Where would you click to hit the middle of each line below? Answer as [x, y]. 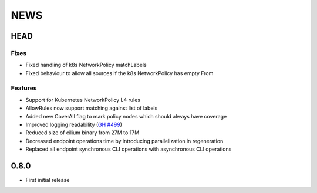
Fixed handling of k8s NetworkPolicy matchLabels [86, 65]
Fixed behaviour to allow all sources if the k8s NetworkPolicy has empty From [119, 73]
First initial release [48, 180]
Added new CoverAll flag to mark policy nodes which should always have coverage [126, 116]
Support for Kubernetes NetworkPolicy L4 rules [83, 100]
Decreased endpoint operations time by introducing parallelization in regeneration [124, 141]
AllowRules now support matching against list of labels [92, 108]
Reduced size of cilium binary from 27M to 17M [82, 133]
